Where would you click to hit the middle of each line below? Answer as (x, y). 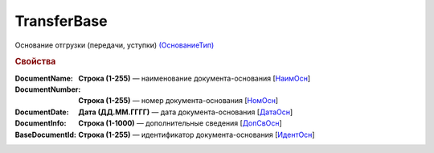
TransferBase (61, 21)
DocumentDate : (42, 112)
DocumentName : (44, 78)
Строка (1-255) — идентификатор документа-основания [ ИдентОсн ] (197, 134)
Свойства (35, 62)
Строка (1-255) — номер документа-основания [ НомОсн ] (178, 101)
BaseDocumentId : (45, 134)
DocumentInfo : (41, 123)
